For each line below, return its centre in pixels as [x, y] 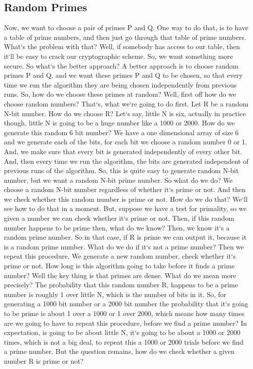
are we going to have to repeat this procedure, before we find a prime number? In [126, 323]
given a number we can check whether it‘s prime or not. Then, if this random [119, 218]
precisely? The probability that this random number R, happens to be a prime [121, 285]
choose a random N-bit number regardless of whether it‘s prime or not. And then [125, 189]
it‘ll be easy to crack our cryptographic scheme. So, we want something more [118, 56]
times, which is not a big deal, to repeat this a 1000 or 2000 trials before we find [124, 342]
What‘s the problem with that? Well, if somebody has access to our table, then [122, 46]
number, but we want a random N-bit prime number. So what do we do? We [118, 180]
